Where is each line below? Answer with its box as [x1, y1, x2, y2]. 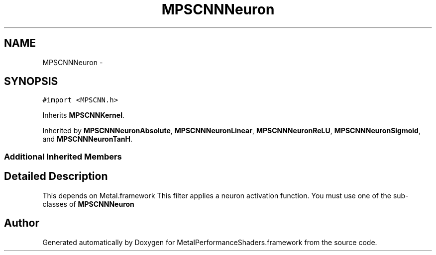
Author [4, 217, 39, 230]
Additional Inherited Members [4, 151, 122, 162]
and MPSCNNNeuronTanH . [42, 135, 133, 144]
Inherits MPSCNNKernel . [42, 111, 124, 120]
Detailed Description [4, 170, 108, 183]
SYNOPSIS [4, 75, 58, 88]
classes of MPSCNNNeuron [42, 199, 134, 208]
